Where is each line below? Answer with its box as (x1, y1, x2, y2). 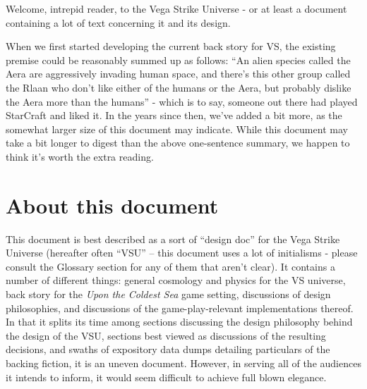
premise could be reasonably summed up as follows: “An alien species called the (6, 52, 351, 67)
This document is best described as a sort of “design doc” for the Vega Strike (6, 231, 340, 246)
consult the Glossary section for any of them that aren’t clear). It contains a (6, 259, 335, 273)
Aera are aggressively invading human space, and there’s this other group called (6, 66, 351, 81)
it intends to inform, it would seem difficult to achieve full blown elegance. (6, 369, 327, 384)
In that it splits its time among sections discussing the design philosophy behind (6, 314, 353, 329)
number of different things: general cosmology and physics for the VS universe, (6, 273, 346, 288)
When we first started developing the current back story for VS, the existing (6, 39, 336, 54)
